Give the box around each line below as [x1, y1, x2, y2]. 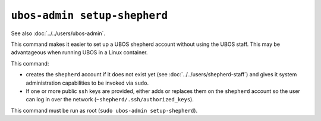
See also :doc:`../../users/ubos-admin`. [11, 30, 105, 37]
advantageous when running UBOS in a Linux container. [11, 49, 148, 56]
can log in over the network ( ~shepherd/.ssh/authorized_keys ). [26, 96, 194, 103]
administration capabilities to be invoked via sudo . [26, 79, 149, 86]
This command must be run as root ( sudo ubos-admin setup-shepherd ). [11, 107, 198, 114]
